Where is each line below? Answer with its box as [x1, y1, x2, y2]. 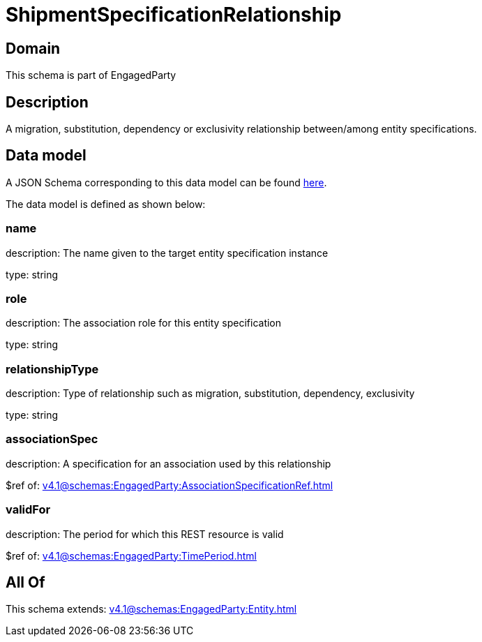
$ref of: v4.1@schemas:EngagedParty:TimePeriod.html [6, 549, 257, 562]
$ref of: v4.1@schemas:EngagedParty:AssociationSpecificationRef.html [6, 479, 333, 491]
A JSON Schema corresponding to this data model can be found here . [6, 176, 327, 188]
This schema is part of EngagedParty [6, 69, 176, 82]
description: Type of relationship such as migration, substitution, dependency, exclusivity [6, 387, 415, 400]
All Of [6, 574, 45, 592]
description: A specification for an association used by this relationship [6, 457, 331, 470]
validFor [6, 502, 51, 517]
